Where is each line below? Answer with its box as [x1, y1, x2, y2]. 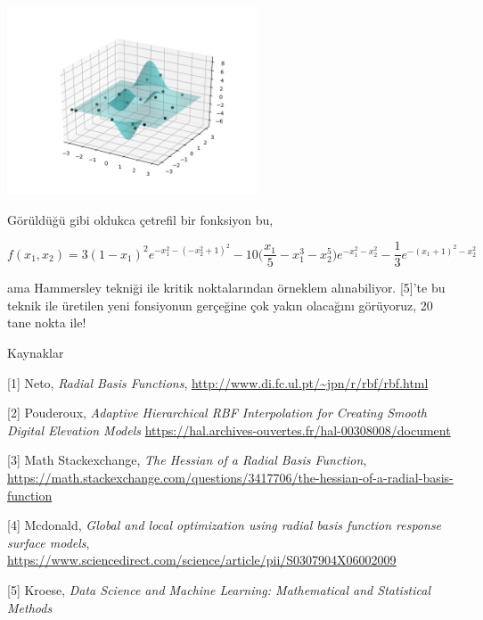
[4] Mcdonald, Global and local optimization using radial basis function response [7, 516, 442, 534]
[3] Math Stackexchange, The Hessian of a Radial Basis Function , [7, 451, 367, 469]
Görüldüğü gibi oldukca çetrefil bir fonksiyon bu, [7, 210, 274, 228]
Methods [7, 598, 53, 616]
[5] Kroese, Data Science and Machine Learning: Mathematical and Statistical [7, 580, 431, 599]
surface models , [7, 533, 90, 551]
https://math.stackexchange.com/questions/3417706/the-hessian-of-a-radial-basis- [7, 468, 454, 486]
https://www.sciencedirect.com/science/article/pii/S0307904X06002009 [7, 550, 397, 569]
